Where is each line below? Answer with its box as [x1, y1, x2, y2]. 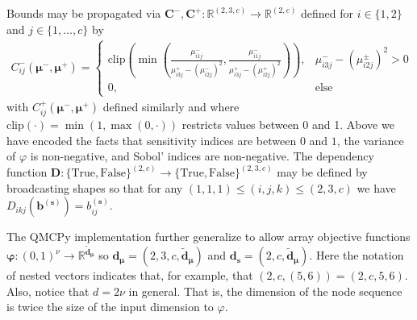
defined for [301, 5, 354, 21]
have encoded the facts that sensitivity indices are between [6, 131, 297, 148]
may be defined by [277, 164, 368, 181]
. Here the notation [309, 247, 404, 264]
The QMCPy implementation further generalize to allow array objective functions [6, 228, 411, 245]
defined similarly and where [102, 98, 240, 114]
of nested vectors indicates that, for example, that [6, 267, 253, 284]
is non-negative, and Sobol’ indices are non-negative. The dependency [30, 148, 374, 164]
